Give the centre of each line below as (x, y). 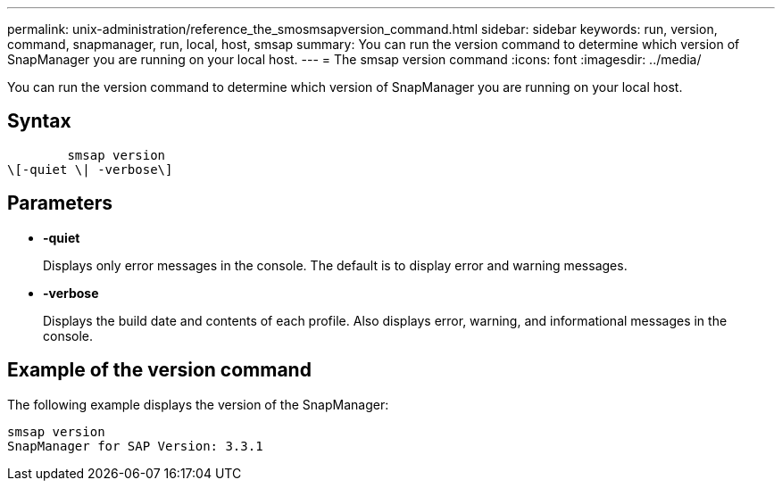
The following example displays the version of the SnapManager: (198, 404)
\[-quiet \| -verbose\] (90, 169)
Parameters (60, 203)
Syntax (39, 121)
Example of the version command (159, 370)
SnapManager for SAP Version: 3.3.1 (135, 446)
